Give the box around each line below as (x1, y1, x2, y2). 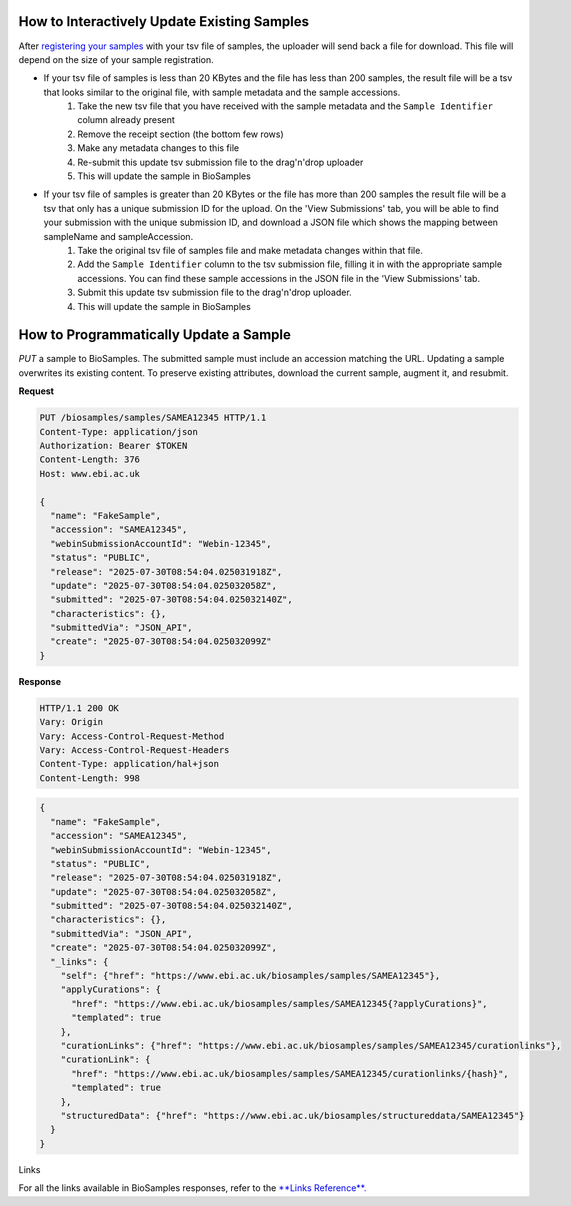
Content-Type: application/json (39, 426, 199, 437)
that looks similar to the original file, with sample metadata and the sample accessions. (43, 86, 401, 98)
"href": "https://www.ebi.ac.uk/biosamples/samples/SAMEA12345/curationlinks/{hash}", (71, 1068, 509, 1079)
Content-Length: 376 (39, 454, 140, 465)
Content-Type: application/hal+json (39, 758, 220, 770)
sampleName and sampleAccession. (43, 230, 194, 242)
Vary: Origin (39, 716, 104, 728)
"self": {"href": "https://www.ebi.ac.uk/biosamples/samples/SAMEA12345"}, (60, 970, 441, 982)
